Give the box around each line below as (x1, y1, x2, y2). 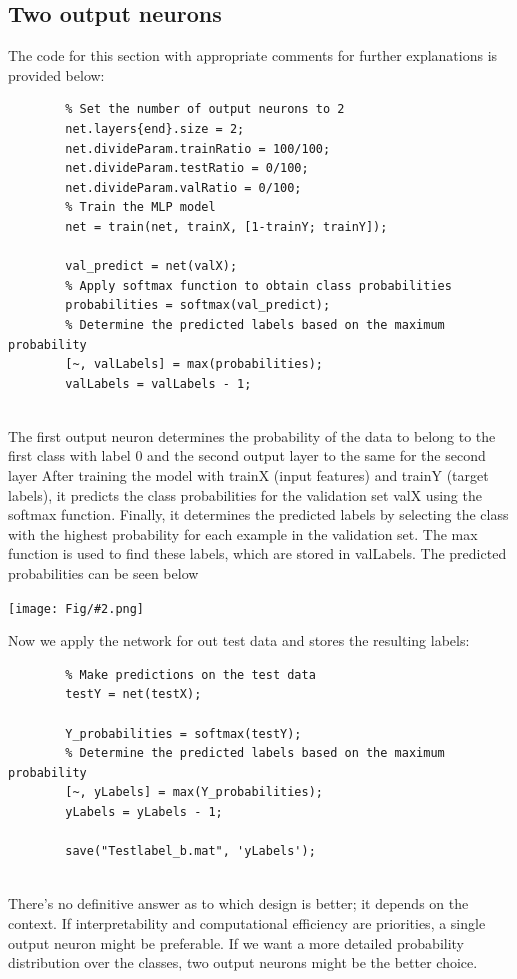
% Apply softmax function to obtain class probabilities (65, 278, 452, 293)
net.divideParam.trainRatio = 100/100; (65, 141, 331, 156)
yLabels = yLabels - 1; (65, 805, 223, 820)
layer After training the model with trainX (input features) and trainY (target (8, 465, 489, 486)
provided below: (8, 64, 105, 85)
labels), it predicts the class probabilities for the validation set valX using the (8, 484, 482, 505)
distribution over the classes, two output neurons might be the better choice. (8, 952, 478, 973)
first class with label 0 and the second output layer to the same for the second (8, 445, 486, 466)
